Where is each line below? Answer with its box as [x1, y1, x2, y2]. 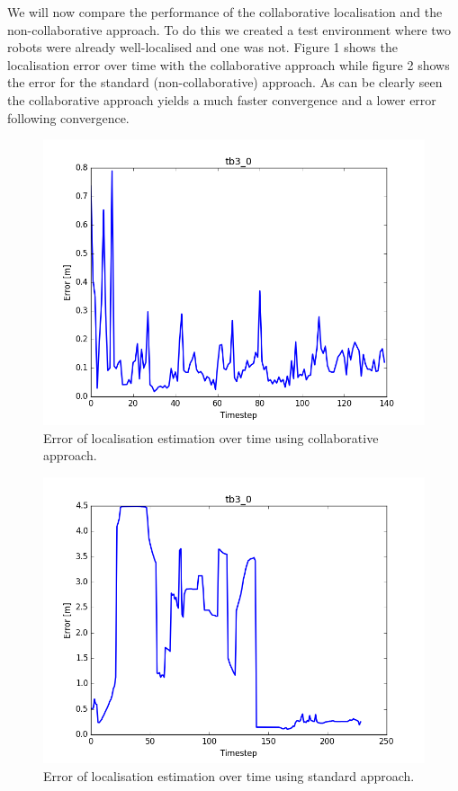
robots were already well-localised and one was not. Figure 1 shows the [7, 38, 398, 57]
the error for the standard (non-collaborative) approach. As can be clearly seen [7, 73, 443, 92]
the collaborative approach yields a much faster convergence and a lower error [7, 90, 436, 109]
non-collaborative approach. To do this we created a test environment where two [7, 20, 452, 39]
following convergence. [7, 108, 130, 127]
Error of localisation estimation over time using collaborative [43, 428, 379, 447]
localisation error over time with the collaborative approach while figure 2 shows [7, 55, 450, 74]
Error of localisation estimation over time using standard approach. [43, 766, 415, 785]
